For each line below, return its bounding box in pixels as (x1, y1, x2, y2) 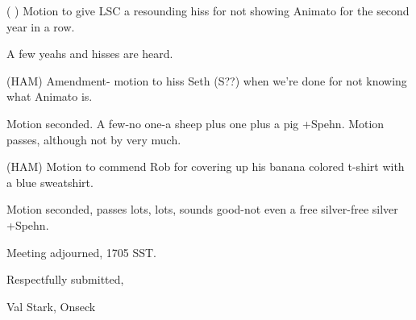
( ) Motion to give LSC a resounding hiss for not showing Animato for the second (6, 2, 410, 19)
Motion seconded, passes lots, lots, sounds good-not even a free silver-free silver (6, 201, 398, 218)
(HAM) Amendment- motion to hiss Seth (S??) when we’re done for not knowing (6, 72, 407, 89)
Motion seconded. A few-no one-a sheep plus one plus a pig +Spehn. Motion (6, 114, 385, 131)
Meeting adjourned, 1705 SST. (6, 243, 156, 260)
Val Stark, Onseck (6, 297, 96, 314)
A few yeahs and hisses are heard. (6, 45, 173, 62)
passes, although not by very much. (6, 131, 181, 148)
